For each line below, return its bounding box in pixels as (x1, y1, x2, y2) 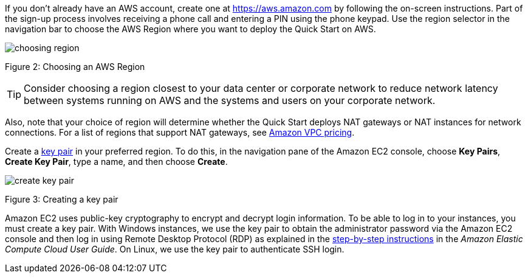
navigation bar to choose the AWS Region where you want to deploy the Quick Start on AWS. (5, 24, 376, 34)
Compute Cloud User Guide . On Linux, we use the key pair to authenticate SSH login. (5, 244, 345, 254)
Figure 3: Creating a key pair (5, 194, 118, 204)
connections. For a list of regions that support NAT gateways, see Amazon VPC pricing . (5, 127, 355, 137)
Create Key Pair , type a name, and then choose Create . (5, 156, 228, 167)
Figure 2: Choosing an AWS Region (5, 61, 145, 72)
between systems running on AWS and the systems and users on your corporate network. (24, 94, 436, 106)
